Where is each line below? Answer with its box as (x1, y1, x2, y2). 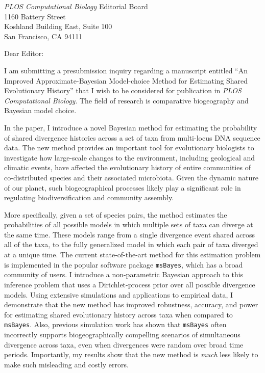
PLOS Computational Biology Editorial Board (4, 1, 148, 11)
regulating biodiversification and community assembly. (4, 192, 174, 203)
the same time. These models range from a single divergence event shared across (4, 229, 255, 239)
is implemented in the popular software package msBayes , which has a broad (4, 259, 243, 270)
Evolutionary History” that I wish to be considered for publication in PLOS (4, 85, 242, 96)
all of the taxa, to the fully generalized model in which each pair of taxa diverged (4, 239, 258, 250)
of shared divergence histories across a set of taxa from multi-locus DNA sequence (4, 132, 260, 143)
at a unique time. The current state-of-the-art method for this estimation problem (4, 249, 261, 260)
